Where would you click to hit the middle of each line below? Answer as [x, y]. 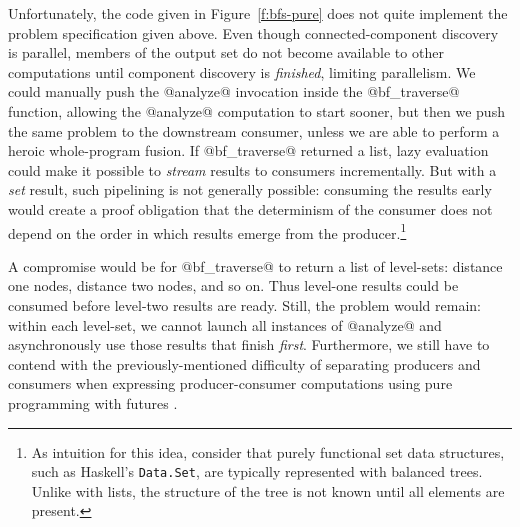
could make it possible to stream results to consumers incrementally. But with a [252, 169]
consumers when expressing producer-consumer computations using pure [230, 383]
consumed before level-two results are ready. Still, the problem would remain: [244, 304]
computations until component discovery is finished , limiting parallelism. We [242, 71]
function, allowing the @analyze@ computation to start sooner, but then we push [256, 110]
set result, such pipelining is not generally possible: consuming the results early [250, 189]
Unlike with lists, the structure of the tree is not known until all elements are [268, 490]
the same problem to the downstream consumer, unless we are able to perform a [254, 130]
